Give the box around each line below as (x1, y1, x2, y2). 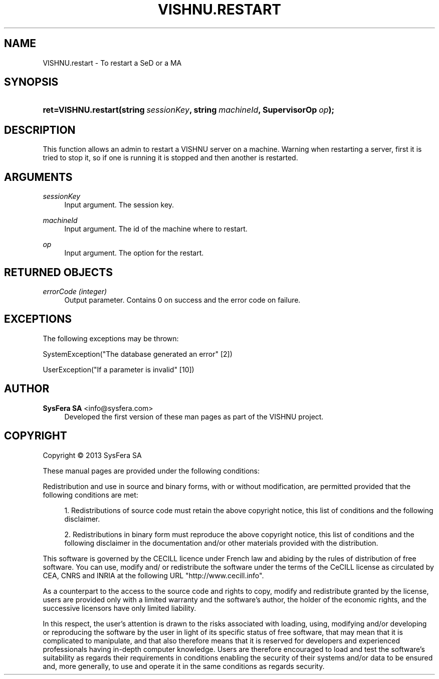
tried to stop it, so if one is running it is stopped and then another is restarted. (43, 153, 298, 162)
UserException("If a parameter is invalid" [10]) (43, 365, 194, 374)
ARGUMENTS (4, 170, 73, 183)
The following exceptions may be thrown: (43, 334, 179, 343)
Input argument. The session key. (64, 200, 174, 209)
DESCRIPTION (4, 123, 76, 136)
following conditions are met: (43, 490, 138, 499)
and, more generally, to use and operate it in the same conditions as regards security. (43, 661, 325, 670)
